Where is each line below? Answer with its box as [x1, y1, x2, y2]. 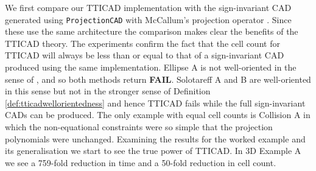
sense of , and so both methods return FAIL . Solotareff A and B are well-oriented [5, 72, 311, 85]
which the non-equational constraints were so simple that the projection [5, 120, 273, 133]
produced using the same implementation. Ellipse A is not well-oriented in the [5, 61, 297, 74]
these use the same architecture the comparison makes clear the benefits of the [5, 25, 298, 38]
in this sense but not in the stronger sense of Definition [5, 85, 211, 97]
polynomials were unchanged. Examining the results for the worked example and [5, 132, 306, 145]
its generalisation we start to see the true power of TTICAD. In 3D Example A [5, 144, 301, 157]
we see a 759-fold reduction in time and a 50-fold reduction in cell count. [5, 156, 276, 169]
